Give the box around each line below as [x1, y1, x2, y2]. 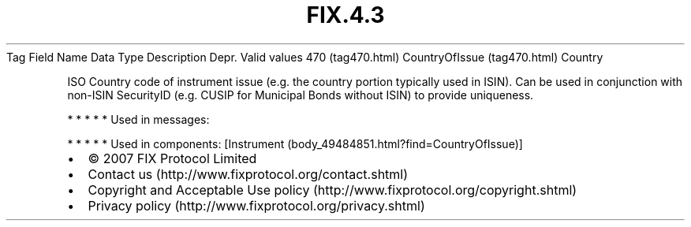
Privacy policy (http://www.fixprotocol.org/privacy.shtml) [88, 197, 425, 214]
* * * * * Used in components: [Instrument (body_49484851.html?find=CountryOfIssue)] [67, 136, 523, 151]
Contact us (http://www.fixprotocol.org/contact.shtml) [88, 166, 409, 182]
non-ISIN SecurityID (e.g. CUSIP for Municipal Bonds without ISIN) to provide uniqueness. [67, 87, 534, 102]
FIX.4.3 [306, 2, 385, 28]
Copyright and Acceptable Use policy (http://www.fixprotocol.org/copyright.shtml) [88, 181, 577, 198]
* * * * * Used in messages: [67, 112, 210, 126]
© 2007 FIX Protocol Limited [88, 150, 257, 166]
